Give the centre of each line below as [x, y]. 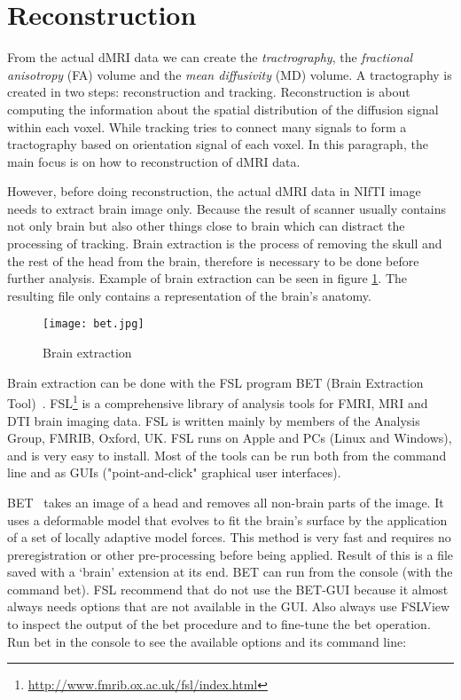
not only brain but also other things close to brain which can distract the [206, 226]
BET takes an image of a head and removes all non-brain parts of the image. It [226, 502]
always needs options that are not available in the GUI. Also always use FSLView [229, 606]
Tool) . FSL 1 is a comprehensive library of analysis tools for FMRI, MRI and [218, 401]
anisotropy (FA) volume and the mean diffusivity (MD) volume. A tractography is [230, 74]
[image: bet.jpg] [94, 324]
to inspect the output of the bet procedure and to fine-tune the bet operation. [219, 624]
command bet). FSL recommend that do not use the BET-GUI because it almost [228, 589]
